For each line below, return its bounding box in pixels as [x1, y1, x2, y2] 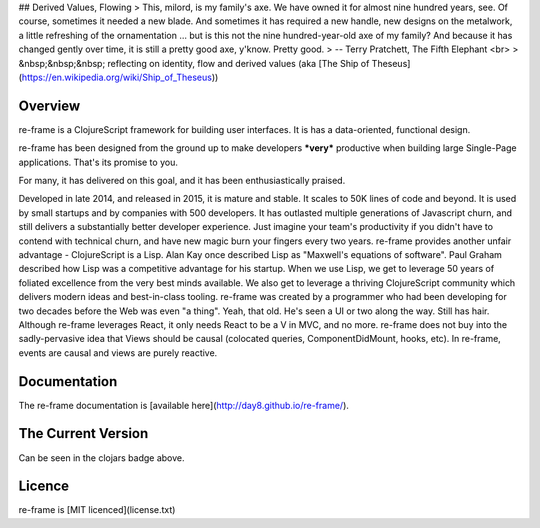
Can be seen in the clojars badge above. [18, 451, 185, 464]
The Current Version [18, 425, 149, 442]
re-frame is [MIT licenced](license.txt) [18, 504, 176, 516]
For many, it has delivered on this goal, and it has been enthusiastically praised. [18, 175, 346, 187]
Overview [18, 97, 81, 114]
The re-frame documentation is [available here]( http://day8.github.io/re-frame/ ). [18, 399, 350, 411]
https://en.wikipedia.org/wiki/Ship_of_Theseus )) [21, 71, 219, 83]
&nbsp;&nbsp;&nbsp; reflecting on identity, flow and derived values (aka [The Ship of [18, 57, 370, 69]
